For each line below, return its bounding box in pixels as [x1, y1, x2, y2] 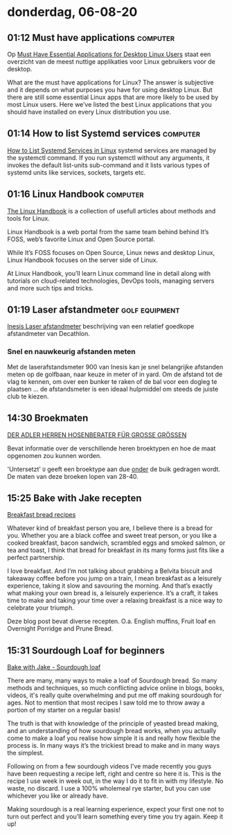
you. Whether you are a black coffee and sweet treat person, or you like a [7, 531, 217, 540]
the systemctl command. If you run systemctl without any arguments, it [7, 153, 210, 161]
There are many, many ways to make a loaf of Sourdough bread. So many [7, 676, 217, 685]
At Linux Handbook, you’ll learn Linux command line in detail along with [7, 269, 211, 277]
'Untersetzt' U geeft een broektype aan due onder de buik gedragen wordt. [7, 465, 220, 473]
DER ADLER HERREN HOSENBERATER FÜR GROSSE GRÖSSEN [7, 430, 187, 439]
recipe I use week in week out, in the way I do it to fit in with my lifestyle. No [7, 777, 224, 785]
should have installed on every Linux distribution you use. [7, 108, 172, 116]
